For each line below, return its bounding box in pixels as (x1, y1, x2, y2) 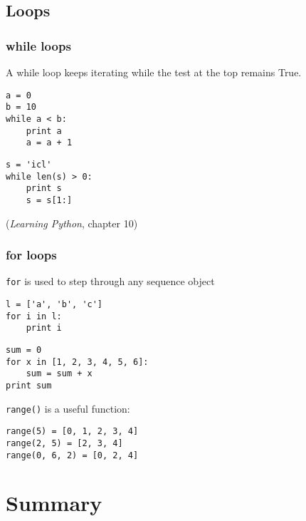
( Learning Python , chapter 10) (6, 215, 138, 230)
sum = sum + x (26, 368, 93, 379)
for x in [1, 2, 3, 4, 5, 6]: (6, 356, 149, 367)
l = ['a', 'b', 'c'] (6, 299, 103, 309)
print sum (6, 380, 52, 391)
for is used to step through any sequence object (6, 274, 215, 289)
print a (26, 125, 62, 136)
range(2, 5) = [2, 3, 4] (6, 438, 123, 448)
